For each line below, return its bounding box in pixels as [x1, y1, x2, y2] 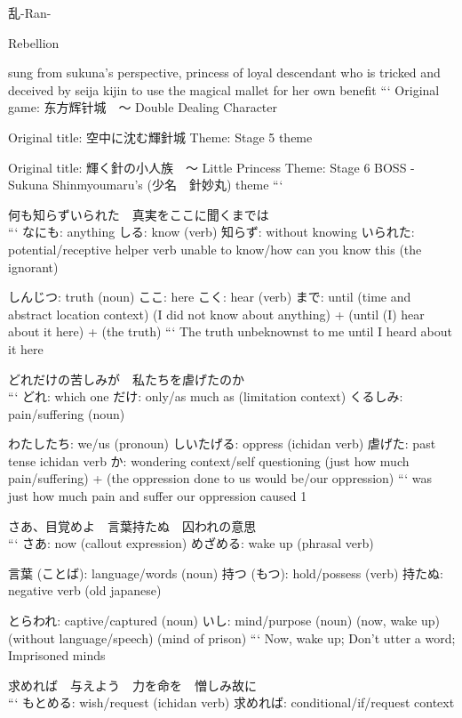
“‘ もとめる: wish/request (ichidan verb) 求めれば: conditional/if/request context [8, 693, 455, 712]
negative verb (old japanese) [8, 581, 162, 600]
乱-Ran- [8, 4, 52, 21]
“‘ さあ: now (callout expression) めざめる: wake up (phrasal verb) [8, 534, 374, 553]
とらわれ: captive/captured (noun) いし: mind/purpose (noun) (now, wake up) [8, 611, 441, 630]
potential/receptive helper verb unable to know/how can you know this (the [8, 239, 422, 258]
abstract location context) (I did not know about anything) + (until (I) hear [8, 304, 425, 323]
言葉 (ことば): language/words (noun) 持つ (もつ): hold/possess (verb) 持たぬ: [8, 563, 443, 582]
